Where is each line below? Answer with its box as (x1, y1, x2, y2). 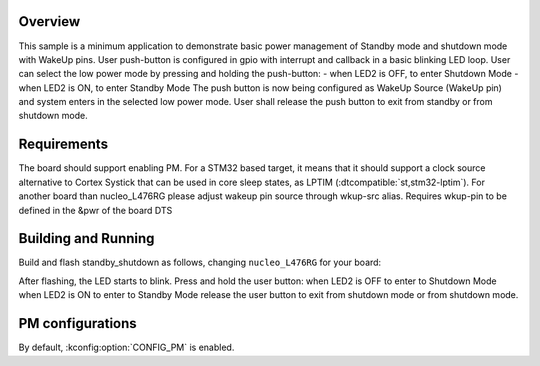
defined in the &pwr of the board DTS (18, 204, 173, 216)
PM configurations (18, 315, 137, 332)
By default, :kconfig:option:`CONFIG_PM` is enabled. (18, 341, 235, 354)
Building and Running (18, 230, 155, 247)
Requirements (18, 136, 109, 153)
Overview (18, 13, 81, 30)
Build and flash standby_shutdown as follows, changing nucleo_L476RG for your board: (18, 256, 382, 269)
